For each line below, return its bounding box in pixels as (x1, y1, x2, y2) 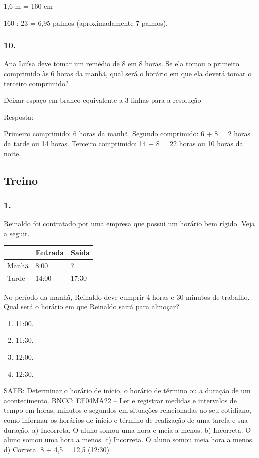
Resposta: (4, 111, 34, 122)
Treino (4, 172, 38, 188)
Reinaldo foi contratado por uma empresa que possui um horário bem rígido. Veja (4, 218, 255, 229)
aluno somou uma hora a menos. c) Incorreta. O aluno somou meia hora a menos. (4, 434, 254, 445)
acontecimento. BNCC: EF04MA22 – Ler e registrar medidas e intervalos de (4, 395, 237, 405)
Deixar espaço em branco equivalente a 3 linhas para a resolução (4, 95, 201, 105)
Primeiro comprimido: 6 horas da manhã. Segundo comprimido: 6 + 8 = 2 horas (4, 128, 250, 139)
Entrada (35, 247, 64, 257)
